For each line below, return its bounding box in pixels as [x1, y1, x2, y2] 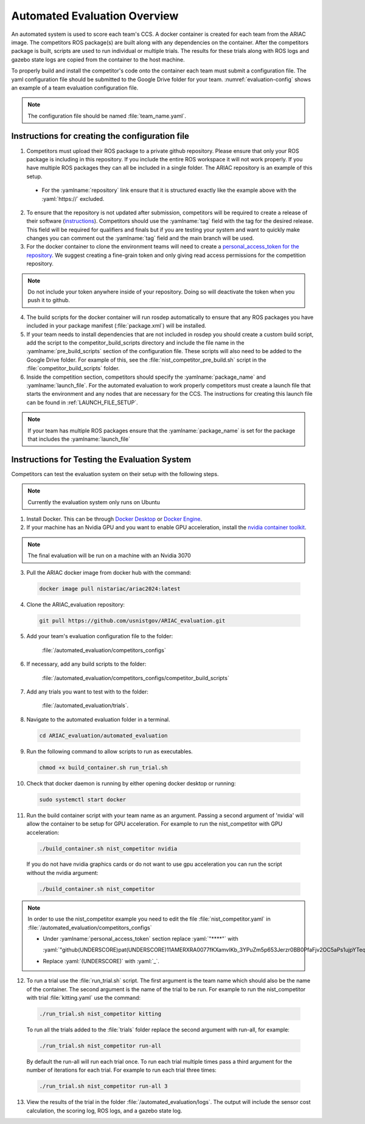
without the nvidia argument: [26, 869, 99, 876]
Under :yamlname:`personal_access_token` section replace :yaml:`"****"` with [43, 935, 238, 943]
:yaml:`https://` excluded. [41, 195, 105, 202]
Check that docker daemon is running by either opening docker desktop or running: [26, 779, 236, 787]
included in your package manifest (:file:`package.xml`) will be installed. [26, 322, 206, 329]
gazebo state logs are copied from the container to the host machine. [11, 55, 185, 63]
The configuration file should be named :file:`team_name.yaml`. [27, 112, 187, 119]
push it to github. [27, 297, 70, 304]
